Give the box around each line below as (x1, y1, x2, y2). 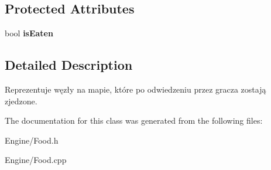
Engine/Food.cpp (5, 154, 67, 166)
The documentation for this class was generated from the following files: (5, 114, 263, 127)
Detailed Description (5, 56, 133, 74)
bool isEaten (5, 27, 53, 39)
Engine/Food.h (5, 134, 59, 146)
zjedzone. (5, 94, 37, 107)
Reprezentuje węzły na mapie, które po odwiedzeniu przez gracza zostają (5, 83, 266, 95)
